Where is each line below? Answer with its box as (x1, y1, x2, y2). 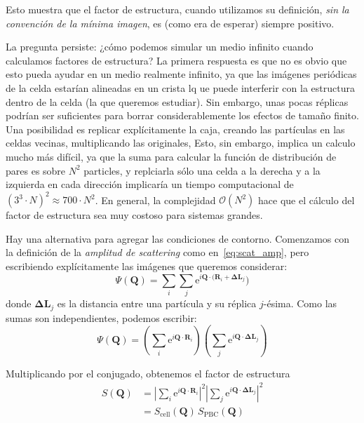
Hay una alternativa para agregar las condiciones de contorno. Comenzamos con (6, 231, 350, 246)
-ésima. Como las (263, 296, 337, 311)
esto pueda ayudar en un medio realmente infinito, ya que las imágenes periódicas (6, 67, 357, 81)
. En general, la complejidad (95, 192, 216, 207)
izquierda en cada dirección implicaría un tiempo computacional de (6, 177, 294, 192)
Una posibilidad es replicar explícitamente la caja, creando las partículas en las (6, 121, 345, 136)
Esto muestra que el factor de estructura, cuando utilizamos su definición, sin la (6, 2, 349, 16)
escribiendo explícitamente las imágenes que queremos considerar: (6, 259, 288, 273)
